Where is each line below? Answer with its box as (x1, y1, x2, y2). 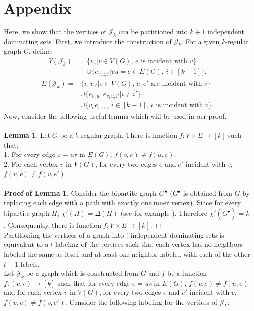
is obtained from (183, 187, 232, 198)
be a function (167, 268, 207, 278)
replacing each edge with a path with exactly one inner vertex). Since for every (4, 197, 241, 207)
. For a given (181, 36, 220, 46)
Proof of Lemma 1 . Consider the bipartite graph (4, 187, 157, 198)
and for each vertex (4, 287, 62, 297)
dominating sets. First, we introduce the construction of (4, 36, 172, 46)
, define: (28, 45, 52, 56)
